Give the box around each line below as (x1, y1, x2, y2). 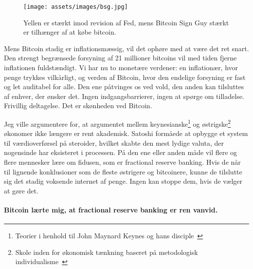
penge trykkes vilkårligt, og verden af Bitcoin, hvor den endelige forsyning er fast (4, 72, 246, 82)
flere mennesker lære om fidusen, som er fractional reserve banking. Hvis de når (4, 157, 241, 167)
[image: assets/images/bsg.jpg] (23, 3, 128, 10)
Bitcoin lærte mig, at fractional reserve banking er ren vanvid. (4, 205, 218, 214)
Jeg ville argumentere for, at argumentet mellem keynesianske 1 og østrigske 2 (4, 117, 231, 129)
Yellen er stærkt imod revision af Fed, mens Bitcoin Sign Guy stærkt (23, 17, 229, 27)
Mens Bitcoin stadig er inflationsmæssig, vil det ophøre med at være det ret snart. (4, 43, 249, 53)
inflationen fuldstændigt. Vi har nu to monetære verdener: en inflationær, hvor (4, 62, 238, 73)
